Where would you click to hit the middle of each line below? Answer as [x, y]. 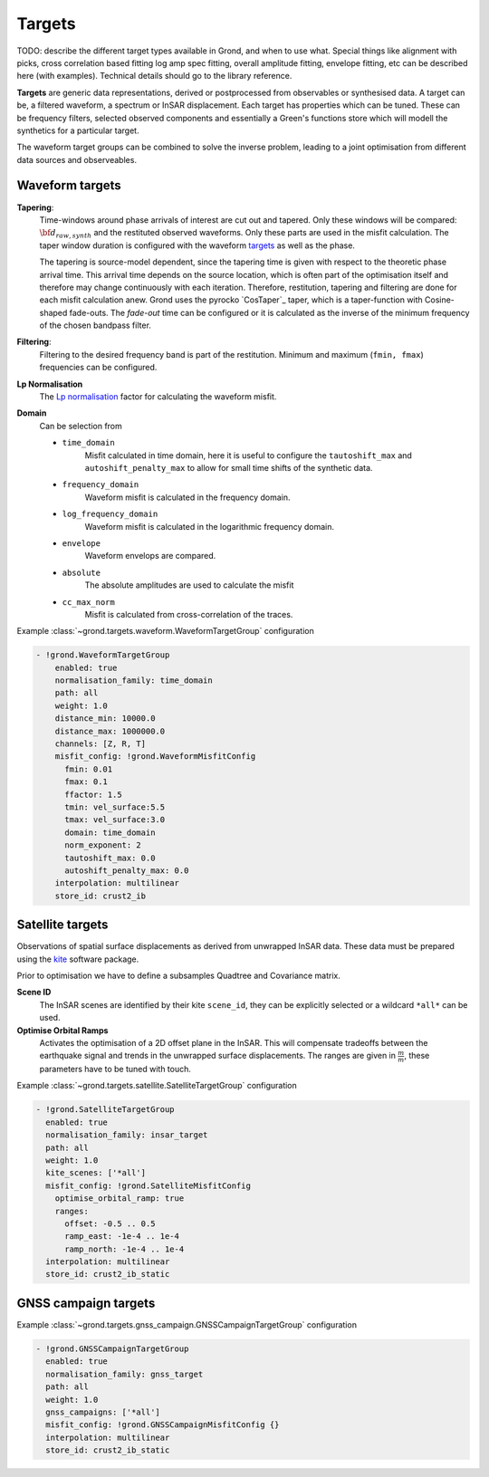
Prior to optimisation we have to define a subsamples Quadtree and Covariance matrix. [179, 975]
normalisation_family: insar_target [127, 1135]
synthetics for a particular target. [78, 130]
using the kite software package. [78, 959]
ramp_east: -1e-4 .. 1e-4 [122, 1237]
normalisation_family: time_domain [134, 681]
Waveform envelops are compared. [150, 556]
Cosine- [439, 300]
